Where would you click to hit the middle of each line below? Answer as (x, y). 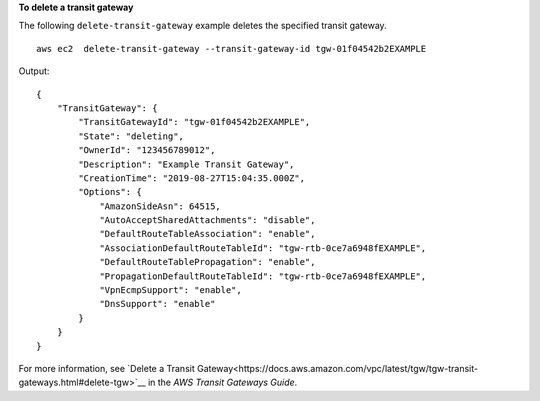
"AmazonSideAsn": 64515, (160, 206)
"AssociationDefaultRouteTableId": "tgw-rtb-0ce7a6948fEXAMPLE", (263, 248)
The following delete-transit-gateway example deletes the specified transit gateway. (202, 26)
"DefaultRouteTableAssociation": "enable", (207, 234)
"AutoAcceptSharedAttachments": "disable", (207, 220)
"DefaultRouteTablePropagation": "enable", (207, 262)
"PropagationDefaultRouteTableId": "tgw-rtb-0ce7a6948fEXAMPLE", (263, 276)
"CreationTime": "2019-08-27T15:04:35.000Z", (191, 178)
